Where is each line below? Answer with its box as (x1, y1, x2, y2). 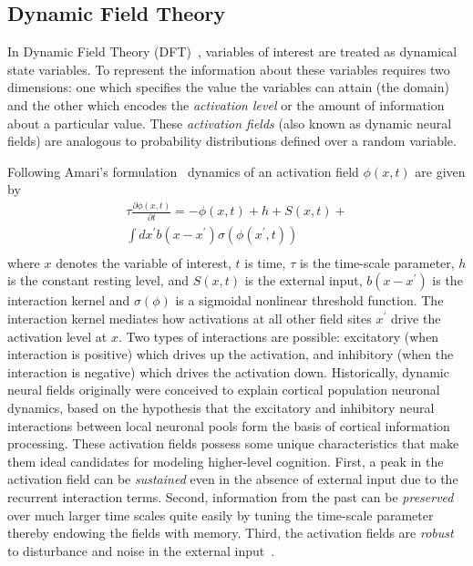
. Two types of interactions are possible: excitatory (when (118, 326, 439, 345)
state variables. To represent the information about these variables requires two (7, 59, 450, 78)
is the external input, (244, 271, 363, 290)
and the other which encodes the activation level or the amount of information (7, 95, 445, 114)
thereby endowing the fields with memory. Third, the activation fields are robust (7, 523, 454, 542)
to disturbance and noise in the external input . (7, 540, 275, 560)
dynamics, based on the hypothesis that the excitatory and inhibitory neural (7, 398, 435, 417)
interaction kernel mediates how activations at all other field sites (7, 309, 372, 328)
